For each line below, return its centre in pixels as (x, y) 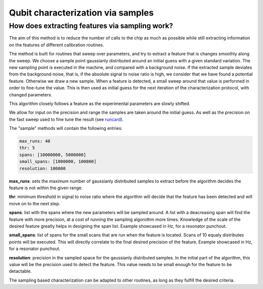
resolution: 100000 (42, 168)
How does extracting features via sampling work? (91, 26)
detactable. (20, 271)
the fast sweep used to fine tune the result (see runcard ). (66, 119)
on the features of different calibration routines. (56, 45)
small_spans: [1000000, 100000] (58, 162)
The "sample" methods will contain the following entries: (66, 128)
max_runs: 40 (35, 141)
